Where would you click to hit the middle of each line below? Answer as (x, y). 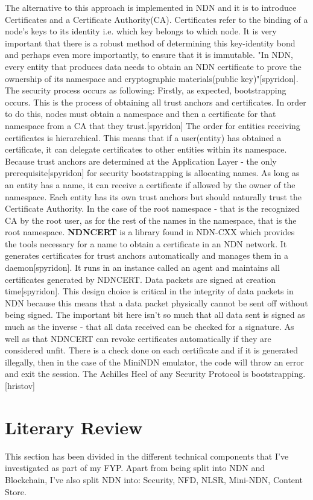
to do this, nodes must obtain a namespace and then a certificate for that (141, 114)
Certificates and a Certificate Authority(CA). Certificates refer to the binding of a (156, 19)
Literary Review (74, 427)
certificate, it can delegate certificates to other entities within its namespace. (146, 149)
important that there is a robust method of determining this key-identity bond (150, 43)
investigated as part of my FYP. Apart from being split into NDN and (135, 468)
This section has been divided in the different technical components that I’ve (147, 456)
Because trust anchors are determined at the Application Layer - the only (141, 161)
